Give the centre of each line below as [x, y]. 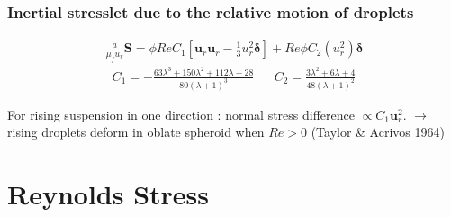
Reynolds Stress [108, 194]
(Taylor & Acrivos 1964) [378, 132]
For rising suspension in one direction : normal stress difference [181, 114]
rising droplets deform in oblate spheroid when [136, 132]
